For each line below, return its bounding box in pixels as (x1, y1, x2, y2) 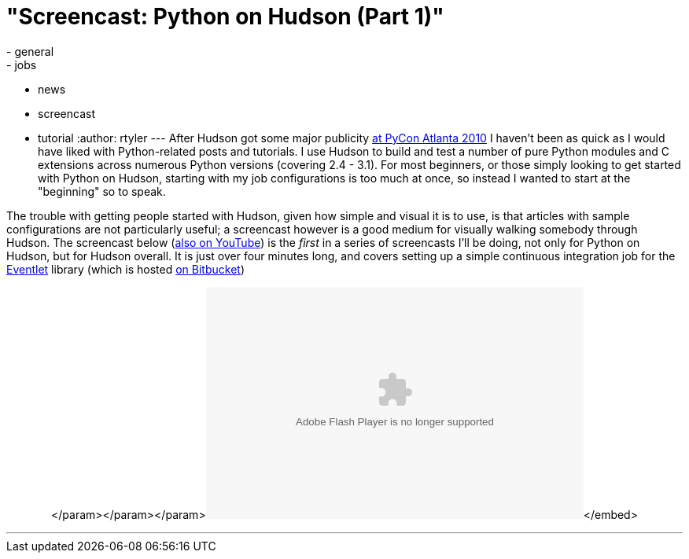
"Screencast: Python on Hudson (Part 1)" (6, 3, 444, 30)
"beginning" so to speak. (38, 184, 166, 198)
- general (6, 44, 54, 58)
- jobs (6, 57, 37, 72)
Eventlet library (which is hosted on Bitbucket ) (6, 262, 245, 276)
